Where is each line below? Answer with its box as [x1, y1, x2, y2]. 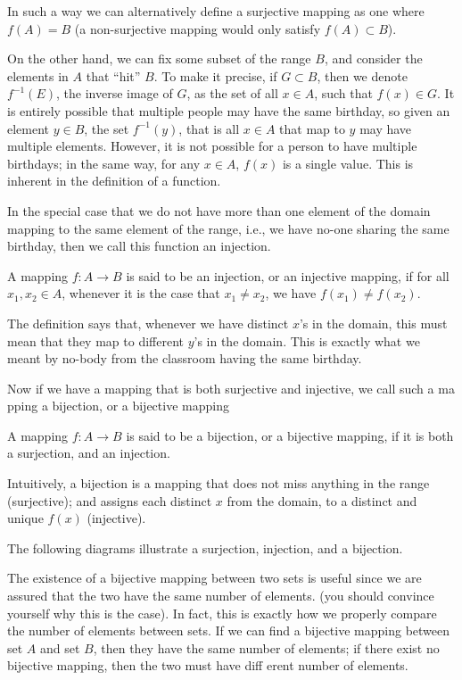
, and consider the [324, 49, 423, 68]
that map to [279, 119, 345, 137]
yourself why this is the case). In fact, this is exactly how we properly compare [7, 603, 437, 622]
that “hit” [86, 66, 141, 85]
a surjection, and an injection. [7, 444, 170, 462]
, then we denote [317, 66, 408, 85]
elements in [7, 66, 69, 85]
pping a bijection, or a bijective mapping [7, 396, 229, 415]
